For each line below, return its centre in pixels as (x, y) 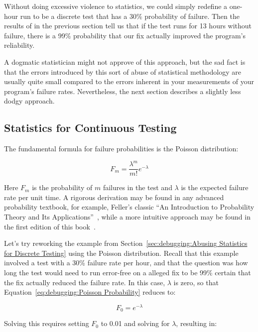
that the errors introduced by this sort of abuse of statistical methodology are (123, 71)
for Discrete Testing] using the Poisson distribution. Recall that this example (121, 253)
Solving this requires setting (47, 323)
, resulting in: (196, 323)
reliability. (19, 45)
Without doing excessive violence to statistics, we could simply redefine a (116, 6)
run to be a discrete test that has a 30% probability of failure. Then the (130, 16)
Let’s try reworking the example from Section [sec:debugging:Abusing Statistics (126, 243)
